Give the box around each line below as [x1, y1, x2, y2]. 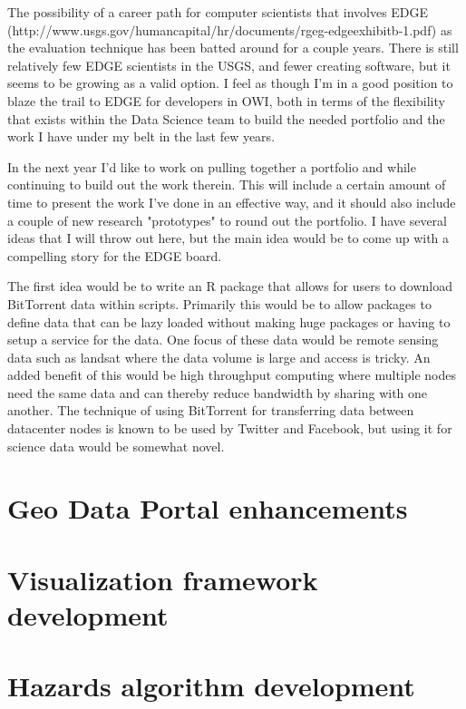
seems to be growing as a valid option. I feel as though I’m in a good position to [7, 73, 453, 92]
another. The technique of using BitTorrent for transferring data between [7, 401, 414, 420]
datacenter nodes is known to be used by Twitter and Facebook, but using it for [7, 419, 452, 438]
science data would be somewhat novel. [7, 436, 225, 455]
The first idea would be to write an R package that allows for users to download [7, 277, 453, 296]
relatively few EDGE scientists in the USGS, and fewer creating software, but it [7, 55, 451, 74]
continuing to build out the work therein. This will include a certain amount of [7, 175, 446, 194]
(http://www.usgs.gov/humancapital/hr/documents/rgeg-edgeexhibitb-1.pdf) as [7, 20, 452, 39]
